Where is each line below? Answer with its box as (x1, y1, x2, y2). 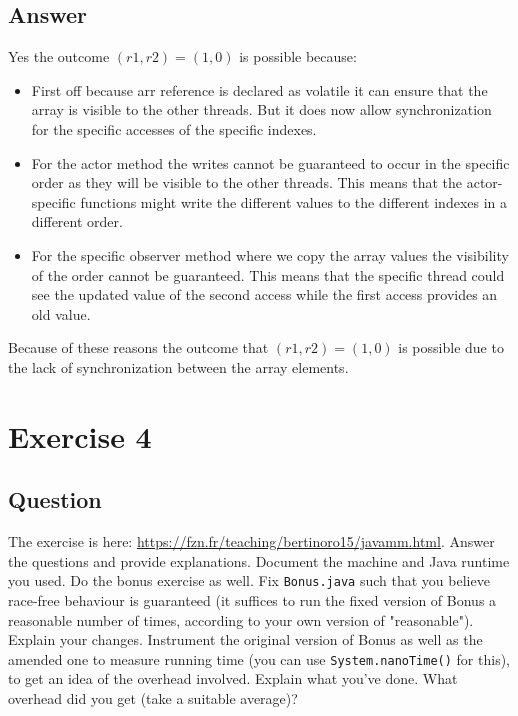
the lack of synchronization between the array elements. (8, 356, 349, 377)
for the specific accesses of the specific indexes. (31, 118, 317, 139)
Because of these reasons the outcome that (8, 337, 269, 358)
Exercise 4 (8, 415, 152, 456)
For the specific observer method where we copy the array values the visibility (31, 244, 509, 265)
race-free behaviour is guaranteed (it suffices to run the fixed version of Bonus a (8, 589, 497, 610)
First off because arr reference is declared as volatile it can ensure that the (31, 79, 488, 100)
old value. (31, 303, 91, 324)
